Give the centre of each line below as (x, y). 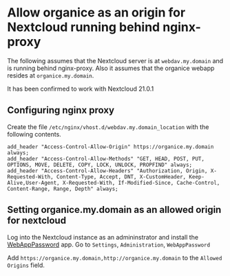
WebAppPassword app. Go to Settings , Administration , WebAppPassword (109, 244)
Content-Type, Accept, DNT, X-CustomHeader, (121, 176)
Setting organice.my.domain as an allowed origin (114, 210)
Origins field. (26, 265)
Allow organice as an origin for (96, 13)
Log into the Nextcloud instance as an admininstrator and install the (103, 237)
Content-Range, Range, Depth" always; (63, 189)
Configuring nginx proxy (61, 110)
